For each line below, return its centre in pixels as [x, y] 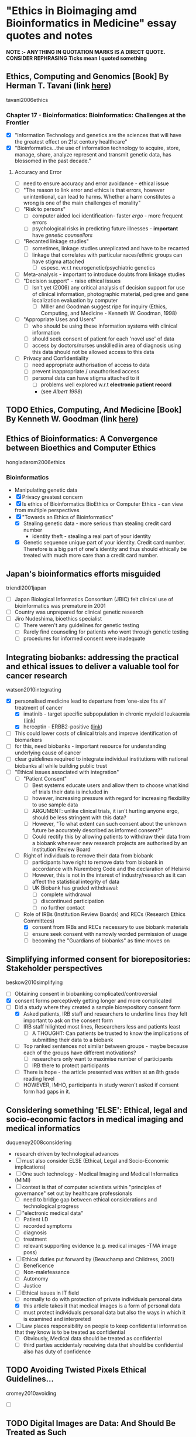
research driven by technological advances [66, 1153]
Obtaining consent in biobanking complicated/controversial [86, 994]
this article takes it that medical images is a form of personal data [102, 1306]
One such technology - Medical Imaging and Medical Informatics [100, 1174]
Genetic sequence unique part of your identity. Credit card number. [104, 543]
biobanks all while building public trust [61, 765]
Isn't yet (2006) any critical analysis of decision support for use [109, 287]
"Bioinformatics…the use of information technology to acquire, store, [97, 148]
